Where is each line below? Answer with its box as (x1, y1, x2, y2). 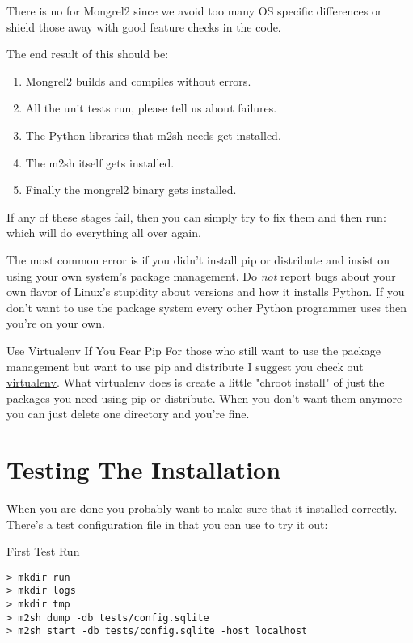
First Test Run (6, 543, 80, 560)
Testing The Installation (6, 453, 281, 486)
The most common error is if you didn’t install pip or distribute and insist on (6, 251, 390, 268)
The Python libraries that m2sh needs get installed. (25, 126, 281, 143)
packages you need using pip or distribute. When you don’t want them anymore (6, 389, 402, 406)
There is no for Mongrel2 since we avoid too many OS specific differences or (6, 2, 382, 19)
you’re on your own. (6, 315, 105, 332)
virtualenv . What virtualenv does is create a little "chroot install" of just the (6, 374, 385, 391)
